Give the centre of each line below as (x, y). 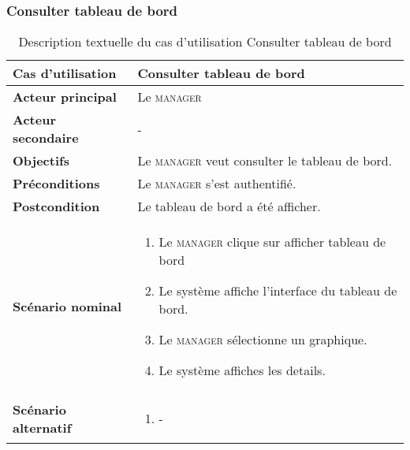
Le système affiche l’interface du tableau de (278, 291)
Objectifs (41, 161)
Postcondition (56, 206)
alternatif (42, 427)
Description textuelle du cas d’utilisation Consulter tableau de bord (205, 42)
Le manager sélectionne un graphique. (263, 340)
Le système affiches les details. (242, 370)
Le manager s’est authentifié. (217, 184)
